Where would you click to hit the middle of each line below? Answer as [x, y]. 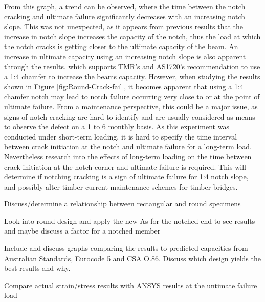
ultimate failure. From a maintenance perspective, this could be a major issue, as [131, 106]
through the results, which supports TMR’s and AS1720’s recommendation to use [132, 66]
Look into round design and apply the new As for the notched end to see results [130, 220]
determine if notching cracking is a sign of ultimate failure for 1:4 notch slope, [126, 177]
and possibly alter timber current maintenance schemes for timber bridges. [121, 186]
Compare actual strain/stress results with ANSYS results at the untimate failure [131, 285]
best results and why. [37, 268]
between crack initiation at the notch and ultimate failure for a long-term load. [128, 146]
